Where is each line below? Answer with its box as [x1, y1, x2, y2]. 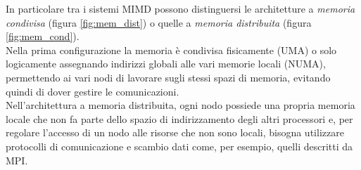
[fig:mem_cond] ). [6, 29, 80, 44]
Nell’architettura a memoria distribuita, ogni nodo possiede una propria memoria [6, 98, 355, 112]
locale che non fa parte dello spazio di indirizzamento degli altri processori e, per [6, 111, 353, 126]
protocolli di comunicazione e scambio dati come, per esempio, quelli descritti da [6, 138, 353, 153]
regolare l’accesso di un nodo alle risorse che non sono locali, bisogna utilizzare [6, 125, 344, 140]
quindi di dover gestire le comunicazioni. [6, 84, 179, 98]
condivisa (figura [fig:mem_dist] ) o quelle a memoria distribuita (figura [6, 15, 312, 30]
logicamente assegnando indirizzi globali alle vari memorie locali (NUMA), [6, 56, 326, 71]
